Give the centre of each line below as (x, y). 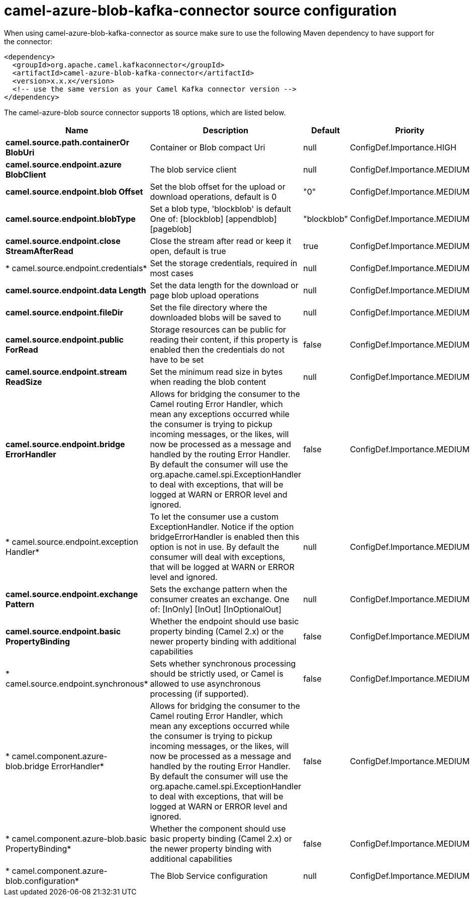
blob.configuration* (42, 881)
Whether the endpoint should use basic (224, 621)
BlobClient (26, 174)
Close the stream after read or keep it (221, 241)
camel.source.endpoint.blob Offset (74, 191)
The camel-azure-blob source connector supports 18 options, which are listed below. (145, 112)
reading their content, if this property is (224, 339)
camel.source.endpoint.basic (63, 631)
